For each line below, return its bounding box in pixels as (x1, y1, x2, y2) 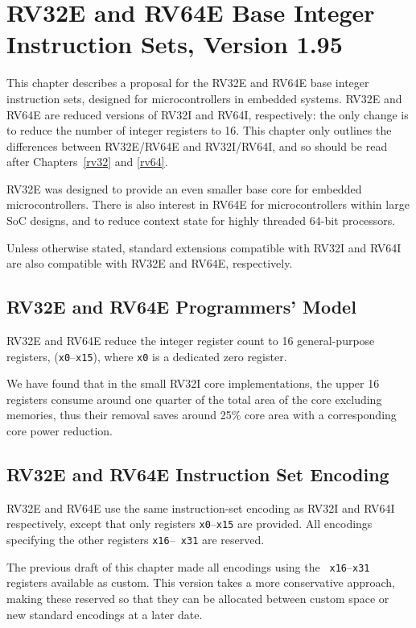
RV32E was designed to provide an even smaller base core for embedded (6, 180, 362, 197)
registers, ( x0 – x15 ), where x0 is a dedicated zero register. (6, 347, 287, 364)
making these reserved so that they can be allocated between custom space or (6, 590, 389, 607)
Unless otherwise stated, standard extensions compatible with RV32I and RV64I (6, 239, 402, 256)
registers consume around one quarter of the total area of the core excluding (6, 390, 382, 407)
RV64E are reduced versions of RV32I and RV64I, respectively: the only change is (6, 106, 409, 123)
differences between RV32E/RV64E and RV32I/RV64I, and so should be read (6, 137, 388, 154)
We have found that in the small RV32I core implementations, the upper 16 (6, 375, 380, 392)
